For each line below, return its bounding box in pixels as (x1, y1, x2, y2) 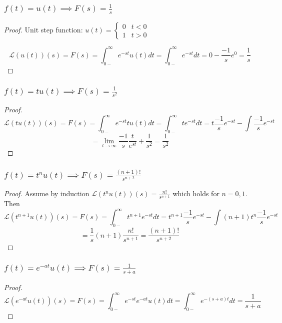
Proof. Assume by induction (4, 188, 89, 199)
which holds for (172, 188, 219, 199)
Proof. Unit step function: (4, 24, 83, 35)
